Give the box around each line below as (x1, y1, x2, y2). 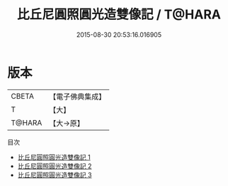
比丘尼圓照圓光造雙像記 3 (17, 170, 92, 179)
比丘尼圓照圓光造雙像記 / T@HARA (16, 6, 222, 23)
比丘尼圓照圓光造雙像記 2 (17, 161, 92, 170)
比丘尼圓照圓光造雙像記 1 (17, 153, 91, 161)
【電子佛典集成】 (49, 92, 106, 102)
